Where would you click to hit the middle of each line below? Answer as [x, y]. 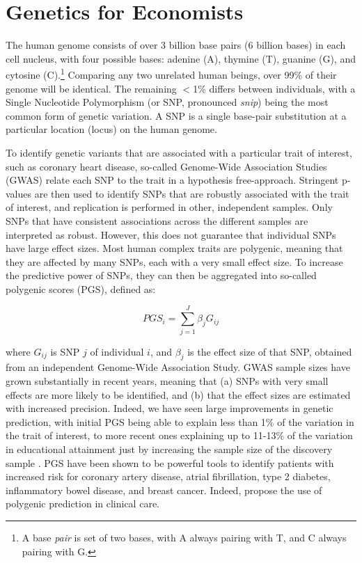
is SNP [65, 351]
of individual [117, 351]
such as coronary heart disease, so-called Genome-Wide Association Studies [166, 166]
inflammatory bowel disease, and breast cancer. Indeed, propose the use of [164, 490]
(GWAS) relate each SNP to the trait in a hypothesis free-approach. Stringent [172, 180]
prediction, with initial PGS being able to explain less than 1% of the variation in [180, 421]
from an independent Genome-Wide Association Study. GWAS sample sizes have [178, 367]
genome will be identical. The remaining [91, 88]
